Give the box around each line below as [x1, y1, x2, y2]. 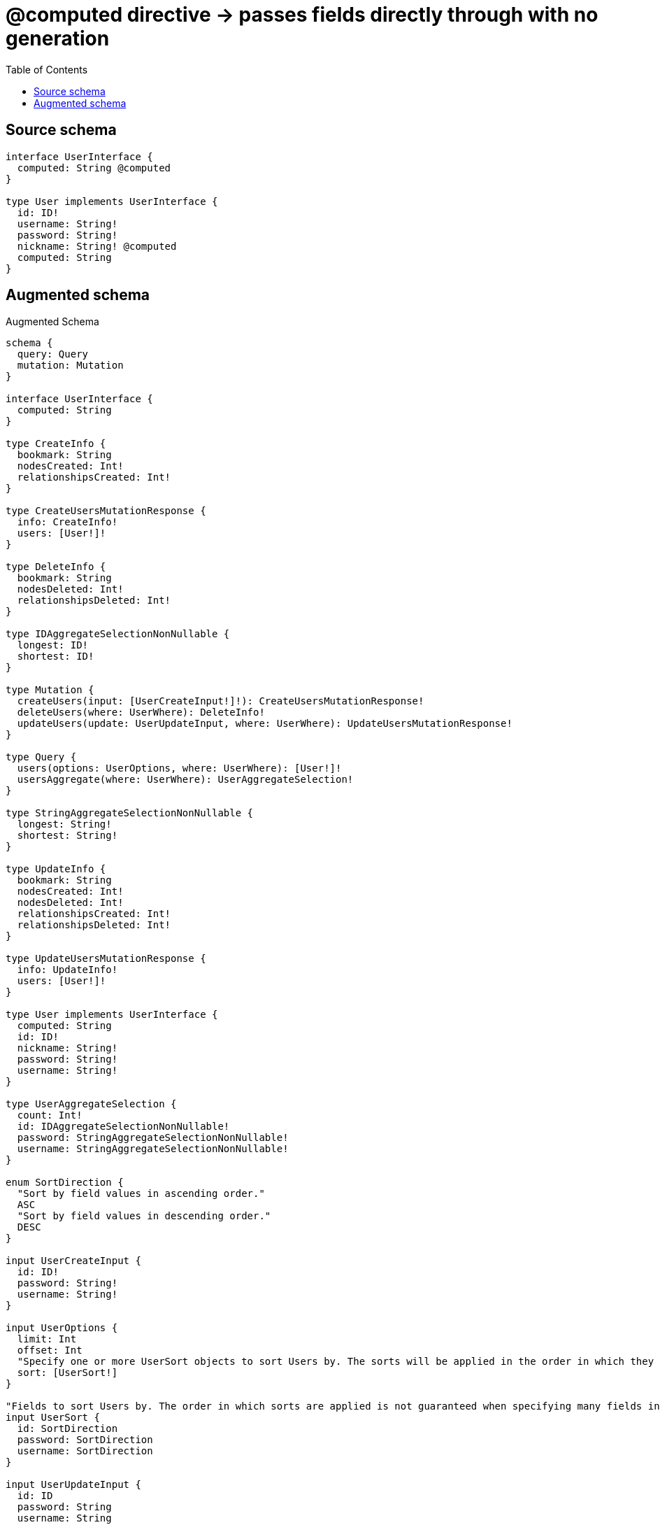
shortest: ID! [17, 651, 94, 662]
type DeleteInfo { [6, 561, 106, 573]
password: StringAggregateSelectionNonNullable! [17, 1132, 289, 1144]
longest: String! [17, 818, 112, 830]
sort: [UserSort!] [17, 1367, 118, 1379]
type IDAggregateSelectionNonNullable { [6, 628, 230, 640]
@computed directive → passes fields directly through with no [6, 3, 598, 27]
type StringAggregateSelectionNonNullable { [6, 807, 254, 819]
